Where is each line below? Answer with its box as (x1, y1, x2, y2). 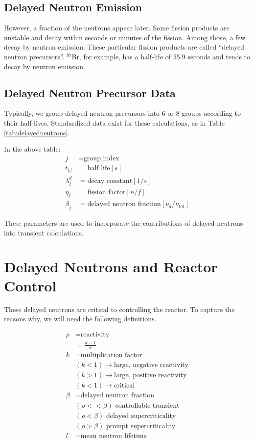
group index (83, 155, 119, 162)
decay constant (87, 177, 133, 184)
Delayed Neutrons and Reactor (4, 256, 218, 276)
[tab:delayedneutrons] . (4, 127, 70, 137)
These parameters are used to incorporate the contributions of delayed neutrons (4, 218, 243, 228)
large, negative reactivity (114, 362, 189, 369)
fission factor (87, 188, 126, 196)
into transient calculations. (4, 227, 84, 237)
